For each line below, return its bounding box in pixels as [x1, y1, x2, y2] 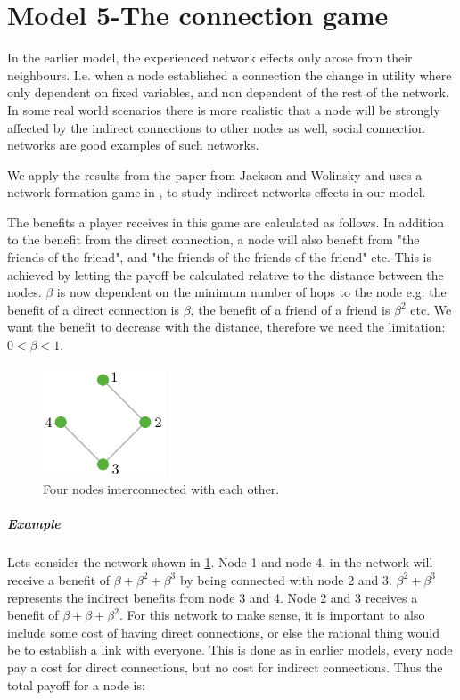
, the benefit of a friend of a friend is [190, 300, 390, 318]
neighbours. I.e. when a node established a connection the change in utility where [7, 65, 452, 84]
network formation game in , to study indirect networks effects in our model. [7, 183, 426, 202]
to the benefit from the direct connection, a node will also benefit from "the [7, 230, 420, 249]
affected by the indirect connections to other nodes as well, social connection [7, 118, 425, 136]
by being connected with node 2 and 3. [179, 570, 392, 589]
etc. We [410, 300, 452, 318]
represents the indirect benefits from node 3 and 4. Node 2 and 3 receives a [7, 588, 418, 606]
